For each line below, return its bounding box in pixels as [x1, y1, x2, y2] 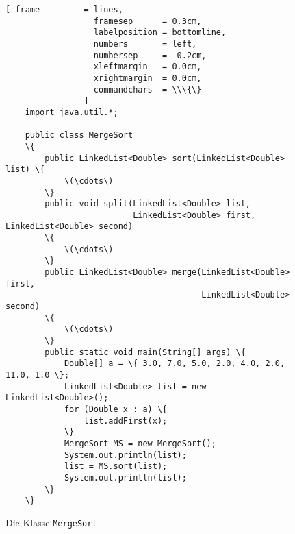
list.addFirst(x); [84, 415, 168, 426]
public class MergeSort [25, 130, 133, 141]
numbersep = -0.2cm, [93, 50, 207, 60]
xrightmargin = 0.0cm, [93, 73, 202, 83]
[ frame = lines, [5, 5, 123, 14]
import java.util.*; [25, 107, 118, 117]
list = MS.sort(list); [64, 461, 168, 472]
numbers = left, [93, 38, 197, 49]
